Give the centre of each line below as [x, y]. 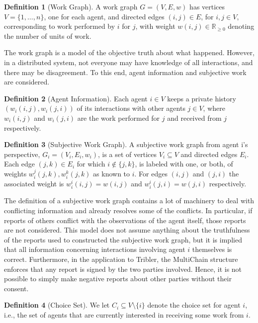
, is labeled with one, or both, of [184, 164]
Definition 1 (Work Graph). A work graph [71, 6]
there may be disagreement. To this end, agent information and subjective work [125, 72]
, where [214, 108]
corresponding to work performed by [60, 26]
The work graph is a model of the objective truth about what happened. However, [129, 52]
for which [91, 164]
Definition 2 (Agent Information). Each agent [76, 98]
